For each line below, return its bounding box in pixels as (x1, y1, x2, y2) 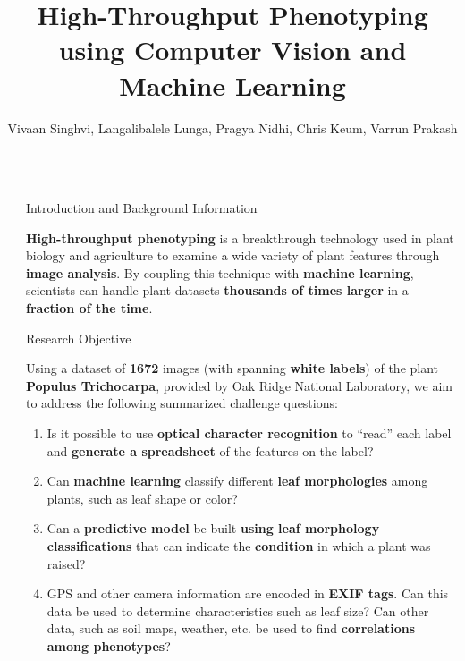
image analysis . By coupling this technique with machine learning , (26, 263, 414, 282)
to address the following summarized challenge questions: (26, 394, 338, 412)
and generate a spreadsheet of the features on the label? (46, 441, 374, 460)
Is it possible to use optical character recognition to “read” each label (46, 424, 452, 443)
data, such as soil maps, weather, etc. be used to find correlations (46, 619, 416, 638)
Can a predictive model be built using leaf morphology (46, 519, 380, 538)
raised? (46, 554, 86, 572)
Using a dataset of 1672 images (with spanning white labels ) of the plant (26, 359, 439, 377)
